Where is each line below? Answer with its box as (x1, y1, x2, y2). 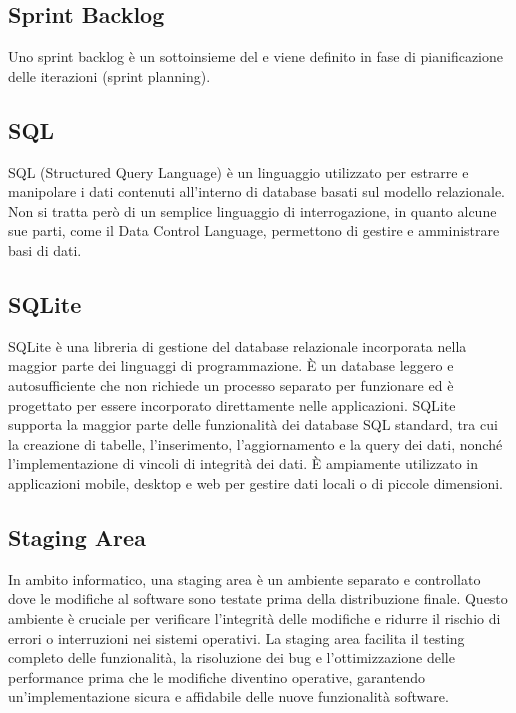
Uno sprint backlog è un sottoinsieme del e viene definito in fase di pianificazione (8, 46, 504, 67)
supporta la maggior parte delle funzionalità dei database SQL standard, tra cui (8, 414, 498, 435)
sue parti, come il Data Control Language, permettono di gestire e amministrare (8, 220, 500, 241)
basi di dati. (8, 239, 82, 260)
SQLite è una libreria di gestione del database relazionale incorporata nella (8, 335, 467, 356)
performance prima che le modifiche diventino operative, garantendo (8, 666, 426, 687)
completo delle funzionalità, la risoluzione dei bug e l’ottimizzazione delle (8, 647, 455, 668)
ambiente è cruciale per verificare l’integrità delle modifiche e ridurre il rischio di (8, 607, 501, 628)
